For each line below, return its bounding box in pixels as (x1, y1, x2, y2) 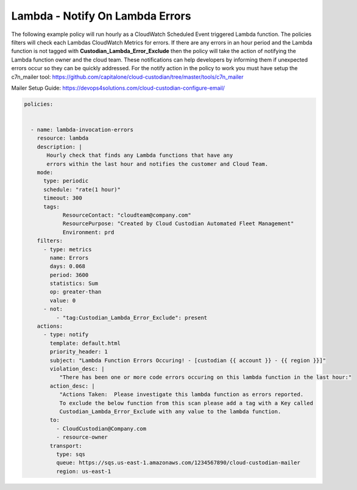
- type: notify (43, 331, 89, 338)
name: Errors (49, 254, 89, 261)
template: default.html (49, 339, 121, 347)
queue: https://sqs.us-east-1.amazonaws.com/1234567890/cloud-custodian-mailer (55, 459, 301, 466)
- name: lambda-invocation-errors (30, 126, 134, 134)
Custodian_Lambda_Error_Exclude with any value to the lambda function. (59, 408, 281, 415)
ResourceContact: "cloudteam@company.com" (62, 211, 191, 218)
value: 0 (49, 297, 76, 304)
